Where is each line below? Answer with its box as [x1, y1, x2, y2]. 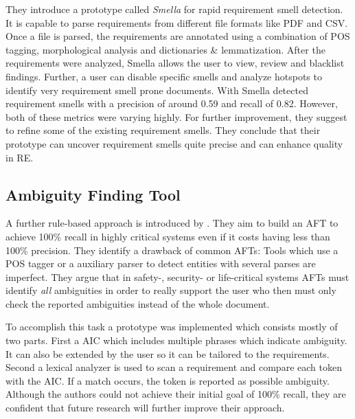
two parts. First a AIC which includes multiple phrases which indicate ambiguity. [5, 333, 347, 348]
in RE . [5, 150, 34, 164]
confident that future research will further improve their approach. [5, 400, 285, 415]
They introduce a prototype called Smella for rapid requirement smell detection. [5, 2, 343, 16]
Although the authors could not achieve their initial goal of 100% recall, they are [5, 387, 346, 401]
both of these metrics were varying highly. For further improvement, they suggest [5, 109, 347, 124]
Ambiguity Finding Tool [5, 183, 181, 205]
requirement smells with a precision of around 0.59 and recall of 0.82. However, [5, 96, 338, 111]
